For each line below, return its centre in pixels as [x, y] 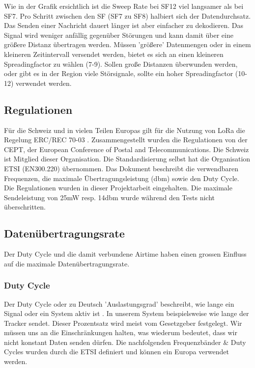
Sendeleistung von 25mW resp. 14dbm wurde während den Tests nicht [109, 197]
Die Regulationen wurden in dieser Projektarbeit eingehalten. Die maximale [118, 188]
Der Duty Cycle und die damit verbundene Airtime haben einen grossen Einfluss [125, 254]
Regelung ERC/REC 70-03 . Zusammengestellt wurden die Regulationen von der [126, 140]
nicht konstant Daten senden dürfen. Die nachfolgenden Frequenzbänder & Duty [125, 342]
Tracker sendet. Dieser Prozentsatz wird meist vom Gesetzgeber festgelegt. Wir [123, 323]
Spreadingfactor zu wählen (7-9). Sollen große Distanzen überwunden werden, [121, 64]
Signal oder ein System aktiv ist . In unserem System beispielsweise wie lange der [127, 313]
